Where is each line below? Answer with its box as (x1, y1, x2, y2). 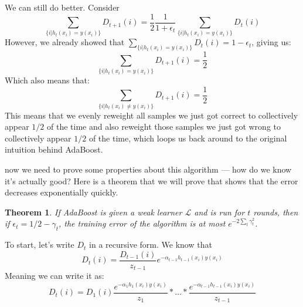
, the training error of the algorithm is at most (59, 217, 226, 230)
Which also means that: (5, 74, 90, 86)
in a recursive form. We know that (89, 238, 212, 251)
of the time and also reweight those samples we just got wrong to (46, 120, 281, 133)
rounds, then (253, 205, 298, 218)
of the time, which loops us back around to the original (88, 131, 287, 144)
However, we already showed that (5, 36, 125, 48)
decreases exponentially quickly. (5, 186, 118, 198)
